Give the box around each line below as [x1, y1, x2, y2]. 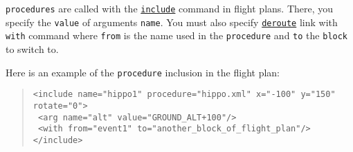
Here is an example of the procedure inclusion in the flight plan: [6, 65, 280, 79]
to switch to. [6, 41, 59, 56]
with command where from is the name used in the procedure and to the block [6, 28, 348, 43]
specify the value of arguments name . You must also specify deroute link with [6, 14, 338, 29]
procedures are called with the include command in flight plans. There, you [6, 1, 334, 15]
